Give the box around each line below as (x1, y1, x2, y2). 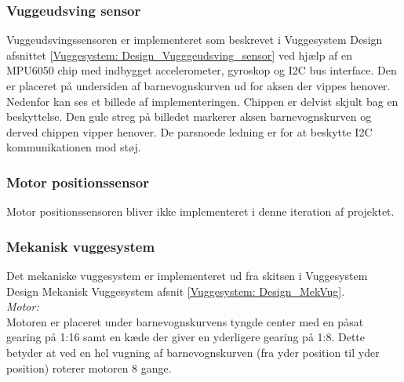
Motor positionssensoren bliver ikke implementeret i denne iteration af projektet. (6, 203, 395, 220)
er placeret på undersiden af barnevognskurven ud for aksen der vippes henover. (6, 78, 391, 93)
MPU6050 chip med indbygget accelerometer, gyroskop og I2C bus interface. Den (6, 62, 397, 78)
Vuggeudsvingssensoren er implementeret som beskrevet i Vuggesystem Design (6, 31, 383, 48)
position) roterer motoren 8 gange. (6, 359, 172, 376)
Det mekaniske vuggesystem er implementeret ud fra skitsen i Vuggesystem (6, 267, 368, 283)
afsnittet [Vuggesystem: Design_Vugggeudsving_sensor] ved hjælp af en (6, 46, 353, 63)
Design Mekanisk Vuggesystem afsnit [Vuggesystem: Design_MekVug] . (6, 282, 345, 299)
